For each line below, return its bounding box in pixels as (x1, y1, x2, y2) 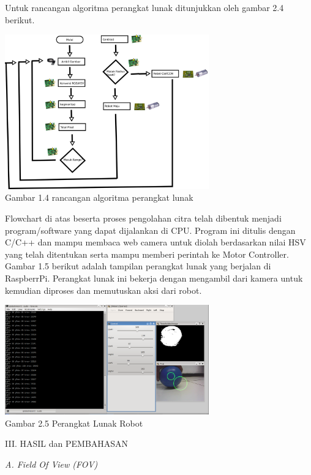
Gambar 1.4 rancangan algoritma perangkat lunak (5, 191, 193, 204)
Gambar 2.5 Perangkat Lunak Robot (5, 416, 143, 429)
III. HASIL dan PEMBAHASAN (5, 437, 129, 450)
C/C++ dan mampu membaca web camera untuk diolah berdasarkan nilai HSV (5, 236, 306, 249)
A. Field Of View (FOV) (5, 457, 98, 470)
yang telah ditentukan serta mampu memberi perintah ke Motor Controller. (5, 247, 289, 260)
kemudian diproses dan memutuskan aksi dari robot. (5, 283, 202, 296)
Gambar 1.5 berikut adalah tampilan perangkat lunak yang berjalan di (5, 260, 271, 272)
